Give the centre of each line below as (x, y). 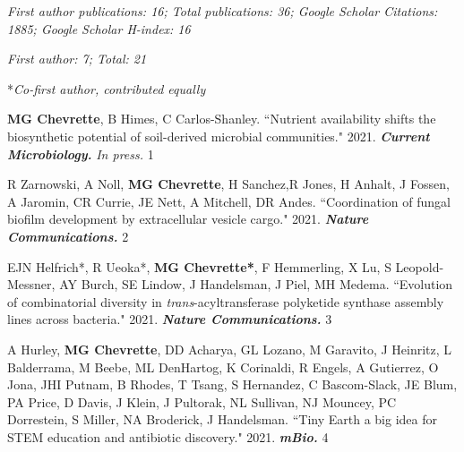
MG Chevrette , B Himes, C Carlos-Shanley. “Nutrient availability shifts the (222, 119)
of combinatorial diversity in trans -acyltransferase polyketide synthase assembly (226, 301)
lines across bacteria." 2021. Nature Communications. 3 (170, 319)
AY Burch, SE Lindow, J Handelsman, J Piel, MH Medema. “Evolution (256, 284)
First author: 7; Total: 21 (77, 59)
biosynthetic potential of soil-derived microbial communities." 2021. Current (219, 136)
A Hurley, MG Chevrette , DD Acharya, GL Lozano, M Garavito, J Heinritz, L (230, 349)
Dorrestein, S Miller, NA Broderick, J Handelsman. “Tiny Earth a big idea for (222, 419)
